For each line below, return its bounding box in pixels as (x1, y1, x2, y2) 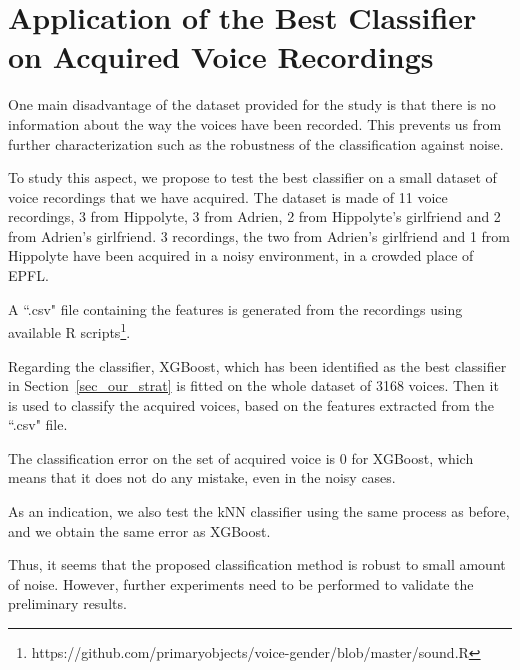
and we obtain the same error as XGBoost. (8, 520, 271, 541)
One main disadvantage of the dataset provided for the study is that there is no (8, 94, 496, 115)
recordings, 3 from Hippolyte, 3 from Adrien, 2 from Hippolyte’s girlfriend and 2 (8, 206, 501, 227)
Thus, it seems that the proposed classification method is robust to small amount (8, 554, 506, 575)
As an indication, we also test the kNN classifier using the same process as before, (8, 501, 510, 522)
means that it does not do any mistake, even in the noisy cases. (8, 467, 396, 488)
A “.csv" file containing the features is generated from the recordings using (8, 298, 463, 319)
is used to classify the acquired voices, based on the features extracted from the (8, 394, 494, 415)
